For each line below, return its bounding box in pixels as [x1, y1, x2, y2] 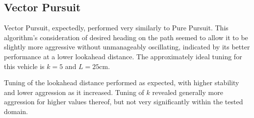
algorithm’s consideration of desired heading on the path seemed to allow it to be [4, 32, 248, 42]
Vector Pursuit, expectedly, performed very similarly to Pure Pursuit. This [4, 23, 229, 33]
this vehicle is [4, 61, 45, 71]
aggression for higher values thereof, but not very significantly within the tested [4, 96, 243, 107]
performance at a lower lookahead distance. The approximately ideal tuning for [4, 51, 242, 61]
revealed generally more [152, 87, 223, 97]
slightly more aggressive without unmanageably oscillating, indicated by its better [4, 42, 250, 52]
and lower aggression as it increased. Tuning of [4, 87, 144, 97]
